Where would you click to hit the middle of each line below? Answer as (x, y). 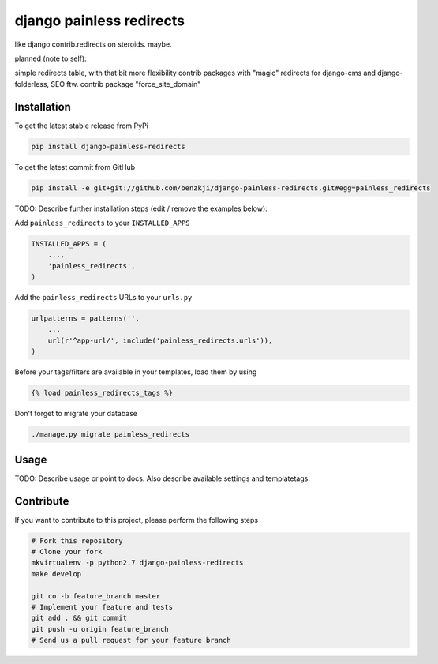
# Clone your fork (67, 551)
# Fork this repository (77, 540)
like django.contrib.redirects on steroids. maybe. (94, 44)
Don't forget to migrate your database (76, 414)
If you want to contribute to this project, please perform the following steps (137, 520)
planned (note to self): (51, 58)
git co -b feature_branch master (96, 596)
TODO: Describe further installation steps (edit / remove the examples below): (141, 208)
